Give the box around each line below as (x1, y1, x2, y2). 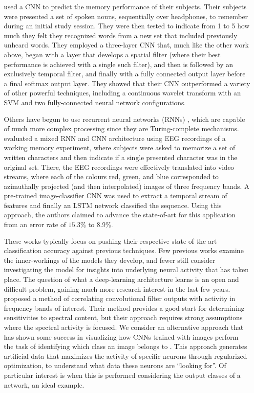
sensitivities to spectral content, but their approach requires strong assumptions (4, 312, 243, 323)
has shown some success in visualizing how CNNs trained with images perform (4, 331, 239, 342)
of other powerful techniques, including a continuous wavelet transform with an (4, 88, 241, 98)
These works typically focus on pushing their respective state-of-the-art (4, 235, 217, 246)
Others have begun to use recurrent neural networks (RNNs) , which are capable (4, 114, 245, 124)
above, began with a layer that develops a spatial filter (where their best (4, 49, 221, 59)
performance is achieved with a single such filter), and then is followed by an (4, 59, 233, 69)
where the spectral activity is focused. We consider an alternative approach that (4, 322, 244, 332)
